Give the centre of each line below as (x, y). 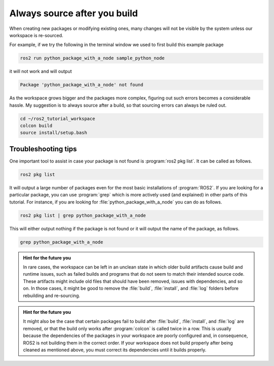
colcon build (36, 126)
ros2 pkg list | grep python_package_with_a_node (83, 215)
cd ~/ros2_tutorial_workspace (58, 119)
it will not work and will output (41, 72)
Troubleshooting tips (43, 149)
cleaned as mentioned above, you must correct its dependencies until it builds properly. (115, 350)
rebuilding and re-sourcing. (52, 295)
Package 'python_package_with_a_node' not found (82, 85)
